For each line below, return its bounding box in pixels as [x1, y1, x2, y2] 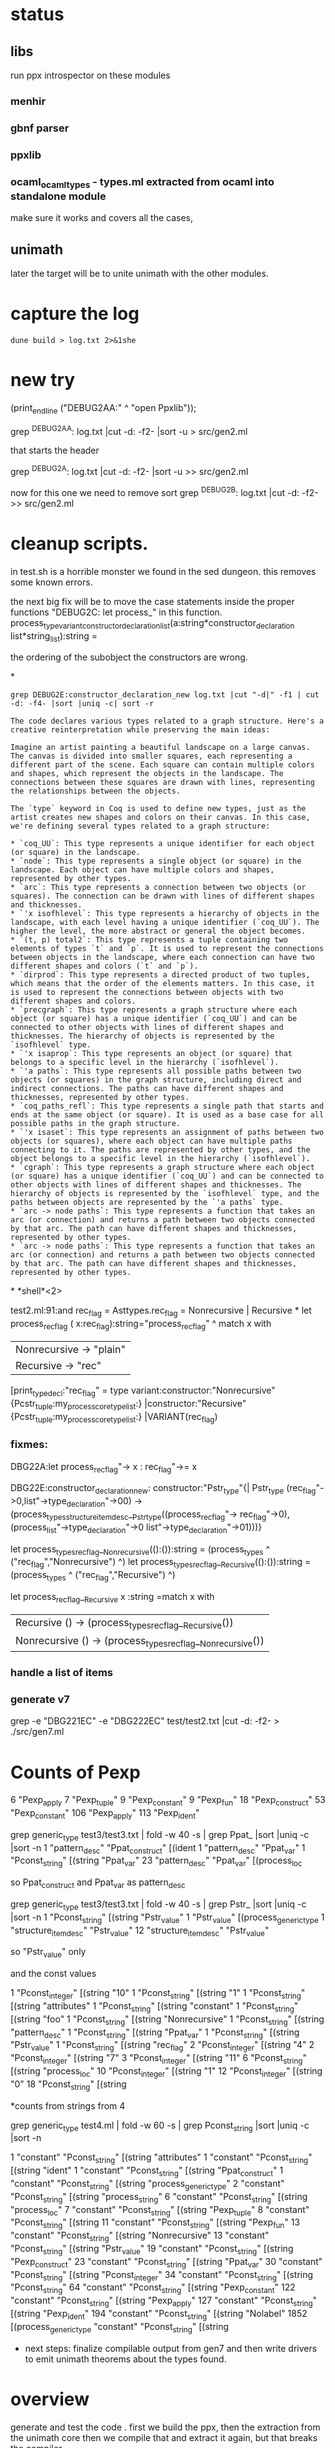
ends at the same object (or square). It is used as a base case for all [10, 1110, 325, 1120]
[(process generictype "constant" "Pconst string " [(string [10, 2320, 230, 2335]
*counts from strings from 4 [10, 2099, 126, 2112]
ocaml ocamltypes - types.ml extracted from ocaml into [10, 174, 275, 190]
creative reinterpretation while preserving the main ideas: [10, 725, 271, 735]
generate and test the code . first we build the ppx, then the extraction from [10, 2421, 321, 2433]
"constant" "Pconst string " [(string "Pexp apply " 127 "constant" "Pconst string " [10, 2294, 318, 2308]
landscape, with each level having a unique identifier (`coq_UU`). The [10, 918, 320, 928]
